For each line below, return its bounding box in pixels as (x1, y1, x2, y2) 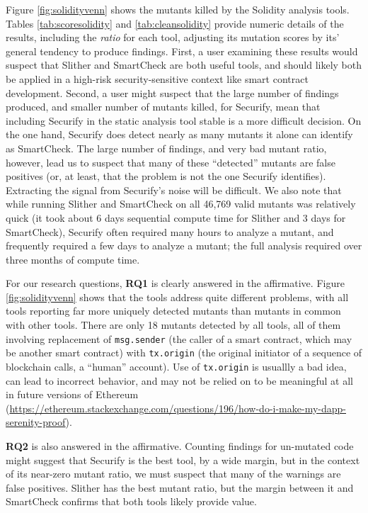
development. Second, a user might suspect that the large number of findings (6, 85, 339, 100)
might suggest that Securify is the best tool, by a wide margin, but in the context (6, 452, 360, 467)
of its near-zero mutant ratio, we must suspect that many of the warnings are (6, 466, 341, 481)
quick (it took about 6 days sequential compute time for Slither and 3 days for (6, 210, 346, 225)
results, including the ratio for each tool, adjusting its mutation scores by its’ (6, 30, 340, 45)
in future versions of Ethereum (6, 387, 139, 402)
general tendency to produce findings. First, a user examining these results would (6, 43, 358, 58)
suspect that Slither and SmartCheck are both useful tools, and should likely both (6, 57, 362, 72)
